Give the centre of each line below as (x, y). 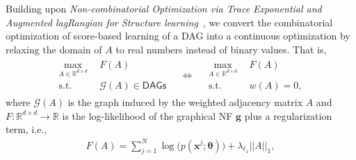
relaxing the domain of (54, 49)
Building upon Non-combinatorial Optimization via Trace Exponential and (164, 8)
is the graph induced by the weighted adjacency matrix (185, 102)
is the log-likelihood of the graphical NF (147, 115)
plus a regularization (288, 115)
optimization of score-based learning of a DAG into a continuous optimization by (178, 36)
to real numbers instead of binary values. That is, (221, 49)
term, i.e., (26, 129)
